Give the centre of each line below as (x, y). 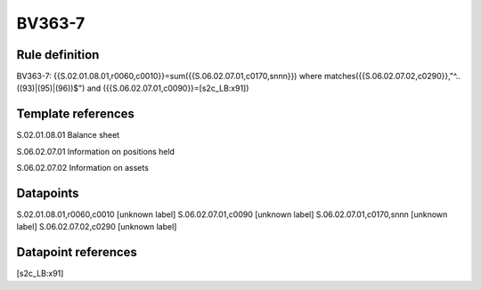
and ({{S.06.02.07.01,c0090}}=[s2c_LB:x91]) (168, 88)
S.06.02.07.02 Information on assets (82, 168)
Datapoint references (77, 252)
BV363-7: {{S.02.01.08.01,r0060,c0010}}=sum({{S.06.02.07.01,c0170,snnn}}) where (169, 77)
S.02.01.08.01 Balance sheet (68, 135)
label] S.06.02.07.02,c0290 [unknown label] (97, 227)
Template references (76, 114)
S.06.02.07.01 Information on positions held (96, 151)
